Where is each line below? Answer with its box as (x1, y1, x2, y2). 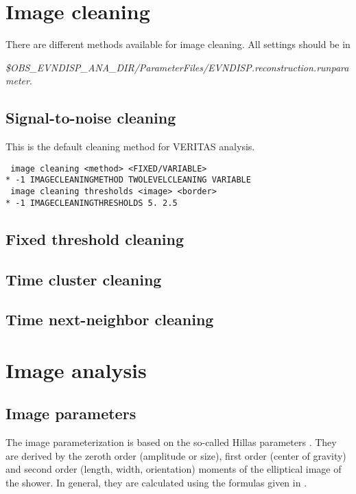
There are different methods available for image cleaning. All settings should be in (5, 37, 351, 51)
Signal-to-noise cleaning (5, 107, 176, 128)
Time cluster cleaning (5, 268, 162, 290)
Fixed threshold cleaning (5, 228, 185, 249)
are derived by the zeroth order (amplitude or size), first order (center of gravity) (5, 448, 346, 462)
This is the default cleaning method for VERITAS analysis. (5, 139, 255, 154)
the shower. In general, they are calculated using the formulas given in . (5, 475, 307, 490)
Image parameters (5, 403, 137, 424)
